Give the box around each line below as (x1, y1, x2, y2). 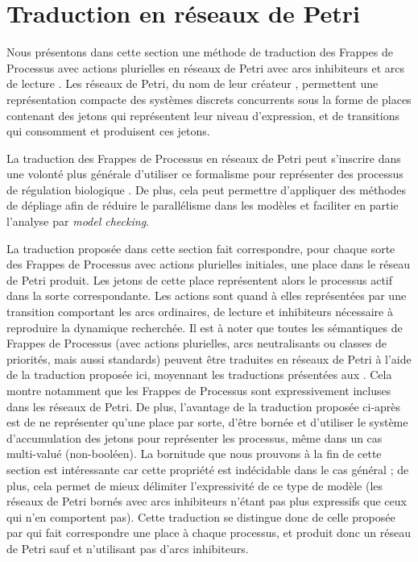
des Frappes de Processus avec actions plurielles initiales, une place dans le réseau (6, 256, 410, 273)
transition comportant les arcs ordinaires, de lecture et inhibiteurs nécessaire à (6, 303, 393, 320)
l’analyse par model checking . (6, 213, 149, 230)
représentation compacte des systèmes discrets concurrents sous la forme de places (6, 90, 412, 107)
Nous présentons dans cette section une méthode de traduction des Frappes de (6, 44, 393, 60)
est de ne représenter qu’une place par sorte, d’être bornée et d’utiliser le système (6, 414, 408, 431)
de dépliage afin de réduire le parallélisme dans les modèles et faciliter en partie (6, 197, 399, 214)
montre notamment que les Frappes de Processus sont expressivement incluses (6, 382, 391, 398)
